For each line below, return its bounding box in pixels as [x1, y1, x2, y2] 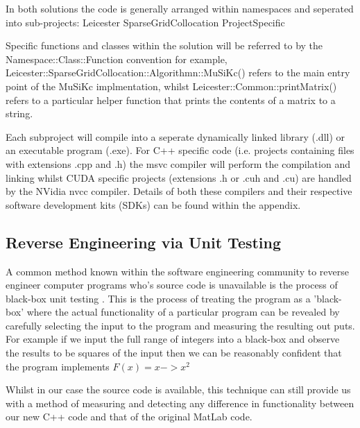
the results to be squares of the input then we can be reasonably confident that [6, 345, 342, 360]
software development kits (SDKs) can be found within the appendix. [6, 197, 301, 212]
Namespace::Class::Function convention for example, [6, 51, 228, 66]
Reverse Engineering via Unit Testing [6, 231, 282, 252]
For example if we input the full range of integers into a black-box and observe [6, 332, 340, 346]
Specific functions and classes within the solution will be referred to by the [6, 38, 323, 53]
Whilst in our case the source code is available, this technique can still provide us [6, 382, 351, 397]
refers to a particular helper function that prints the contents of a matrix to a [6, 92, 336, 107]
